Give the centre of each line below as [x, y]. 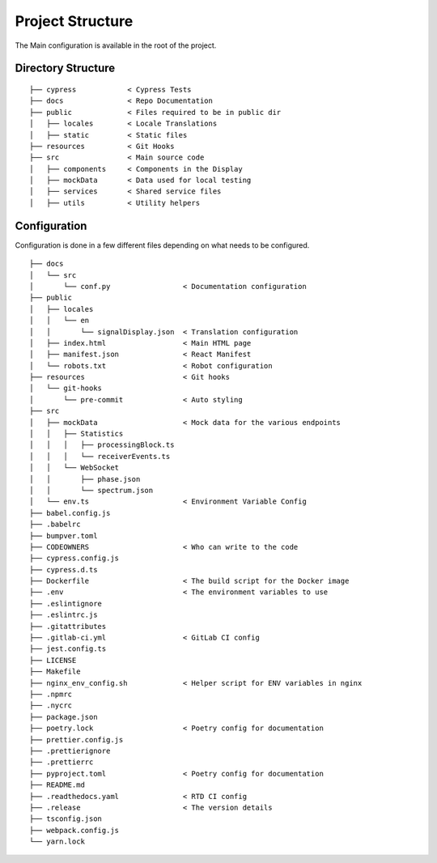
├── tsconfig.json [66, 819]
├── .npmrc [51, 694]
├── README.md [57, 785]
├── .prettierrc [62, 762]
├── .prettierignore [70, 750]
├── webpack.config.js [74, 830]
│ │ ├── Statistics [76, 434]
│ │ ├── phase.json [85, 479]
